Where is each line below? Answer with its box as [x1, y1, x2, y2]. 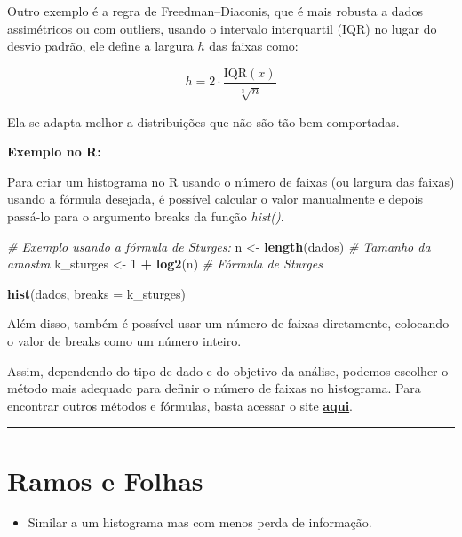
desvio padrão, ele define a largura [7, 36, 194, 55]
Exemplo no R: [7, 142, 101, 161]
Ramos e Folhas [7, 461, 203, 498]
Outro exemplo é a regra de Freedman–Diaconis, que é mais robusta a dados [7, 2, 423, 20]
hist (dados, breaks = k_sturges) [7, 284, 187, 302]
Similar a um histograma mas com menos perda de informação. [28, 513, 372, 532]
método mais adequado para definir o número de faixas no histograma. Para [7, 379, 421, 397]
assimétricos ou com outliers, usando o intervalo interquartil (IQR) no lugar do [7, 19, 437, 37]
